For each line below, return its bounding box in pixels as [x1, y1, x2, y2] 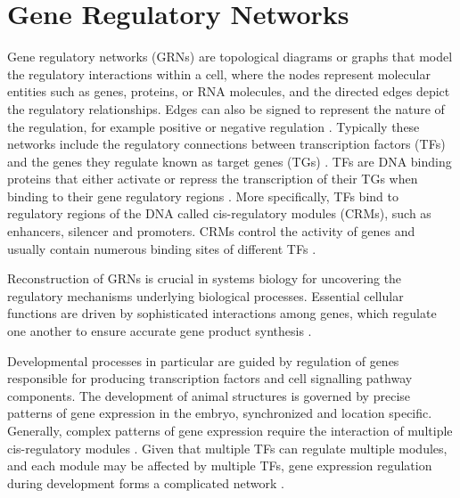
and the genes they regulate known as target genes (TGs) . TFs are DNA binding [7, 151, 452, 170]
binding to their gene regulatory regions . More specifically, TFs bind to [7, 186, 398, 205]
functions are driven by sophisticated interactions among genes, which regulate [7, 304, 437, 322]
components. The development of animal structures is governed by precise [7, 386, 411, 404]
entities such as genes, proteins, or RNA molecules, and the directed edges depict [7, 82, 450, 101]
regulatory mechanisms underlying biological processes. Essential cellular [7, 286, 404, 305]
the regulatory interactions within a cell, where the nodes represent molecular [7, 64, 431, 83]
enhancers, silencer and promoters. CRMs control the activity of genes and [7, 222, 415, 241]
